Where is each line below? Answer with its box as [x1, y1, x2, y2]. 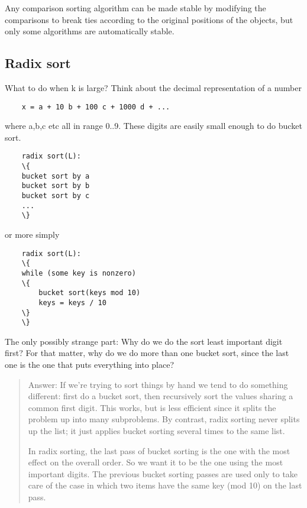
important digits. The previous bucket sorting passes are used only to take [28, 467, 298, 480]
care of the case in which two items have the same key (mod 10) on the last [28, 479, 302, 491]
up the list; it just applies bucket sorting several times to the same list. [28, 425, 285, 437]
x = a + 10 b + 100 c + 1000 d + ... [21, 102, 170, 111]
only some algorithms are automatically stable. [5, 25, 174, 37]
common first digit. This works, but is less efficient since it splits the [28, 401, 276, 413]
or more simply [5, 228, 60, 241]
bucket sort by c [21, 192, 90, 200]
